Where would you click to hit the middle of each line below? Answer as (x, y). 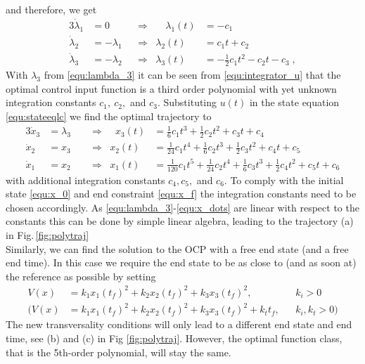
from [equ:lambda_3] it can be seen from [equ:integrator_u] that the (192, 75)
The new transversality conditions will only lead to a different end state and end (179, 324)
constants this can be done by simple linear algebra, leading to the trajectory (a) (180, 221)
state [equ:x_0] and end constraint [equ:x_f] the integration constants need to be (181, 194)
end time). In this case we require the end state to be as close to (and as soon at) (181, 262)
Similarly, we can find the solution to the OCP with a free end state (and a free (177, 248)
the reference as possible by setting (81, 276)
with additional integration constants (85, 180)
